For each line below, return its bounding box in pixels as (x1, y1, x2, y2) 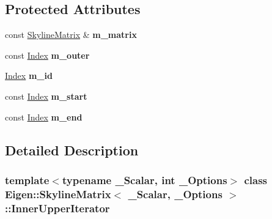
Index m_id (5, 69, 53, 82)
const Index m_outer (5, 48, 90, 61)
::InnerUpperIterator (5, 200, 110, 215)
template (5, 172, 50, 187)
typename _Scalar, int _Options (62, 172, 227, 187)
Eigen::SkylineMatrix (5, 186, 111, 201)
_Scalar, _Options (128, 186, 222, 201)
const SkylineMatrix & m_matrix (5, 28, 137, 41)
